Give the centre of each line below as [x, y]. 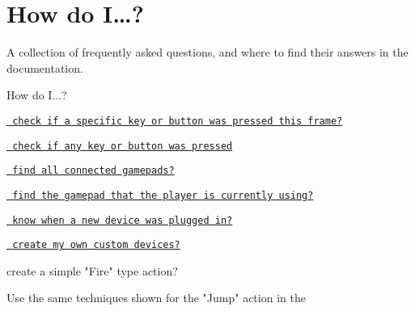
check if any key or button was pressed [123, 146]
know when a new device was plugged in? [123, 220]
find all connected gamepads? [93, 171]
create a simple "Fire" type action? [92, 270]
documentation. [45, 67]
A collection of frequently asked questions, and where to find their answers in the [207, 52]
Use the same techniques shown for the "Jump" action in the [156, 298]
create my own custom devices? [96, 245]
